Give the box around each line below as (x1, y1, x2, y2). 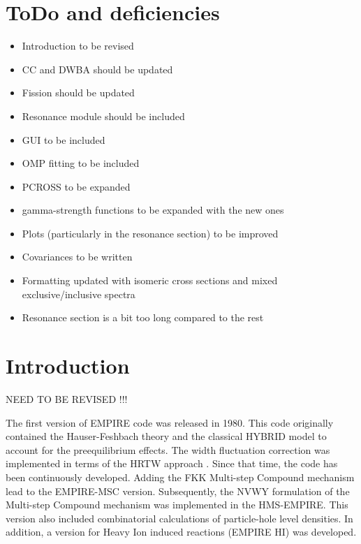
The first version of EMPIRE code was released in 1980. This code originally (6, 415, 334, 429)
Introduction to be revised (22, 38, 134, 53)
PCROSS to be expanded (22, 179, 131, 193)
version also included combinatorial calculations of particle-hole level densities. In (6, 510, 353, 525)
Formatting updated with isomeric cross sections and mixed (22, 273, 278, 288)
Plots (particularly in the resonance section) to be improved (22, 226, 279, 240)
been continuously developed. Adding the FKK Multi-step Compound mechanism (6, 469, 355, 484)
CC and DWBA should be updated (22, 61, 173, 76)
